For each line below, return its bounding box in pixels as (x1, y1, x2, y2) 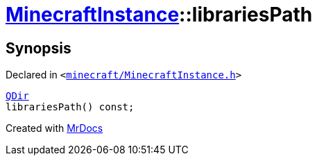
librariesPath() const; (6, 101, 135, 113)
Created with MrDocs (6, 122, 103, 135)
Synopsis (6, 39, 71, 57)
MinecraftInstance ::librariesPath (6, 3, 313, 26)
